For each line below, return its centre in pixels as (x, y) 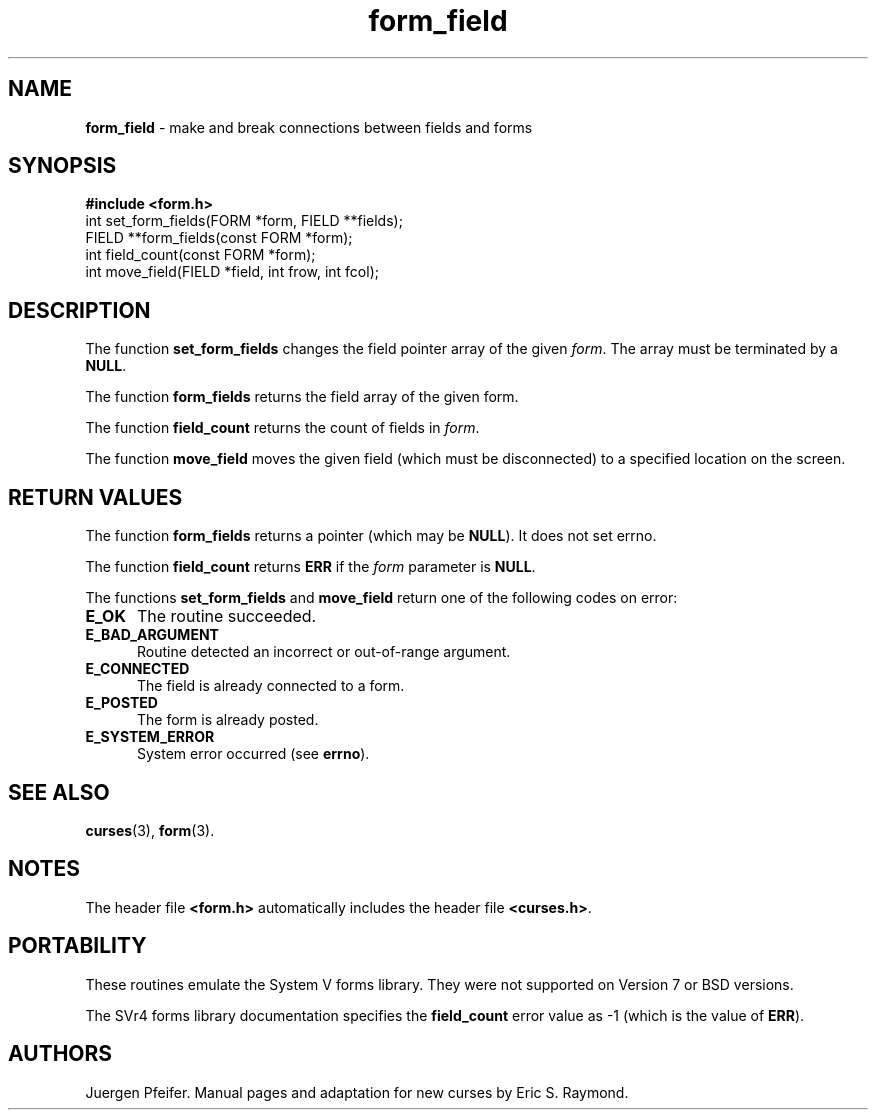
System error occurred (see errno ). (253, 754)
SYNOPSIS (62, 166)
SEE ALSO (59, 792)
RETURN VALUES (95, 497)
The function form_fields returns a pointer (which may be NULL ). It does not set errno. (371, 536)
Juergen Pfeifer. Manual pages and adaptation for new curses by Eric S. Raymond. (357, 1092)
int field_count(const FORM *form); (200, 255)
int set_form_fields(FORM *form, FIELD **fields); (244, 221)
